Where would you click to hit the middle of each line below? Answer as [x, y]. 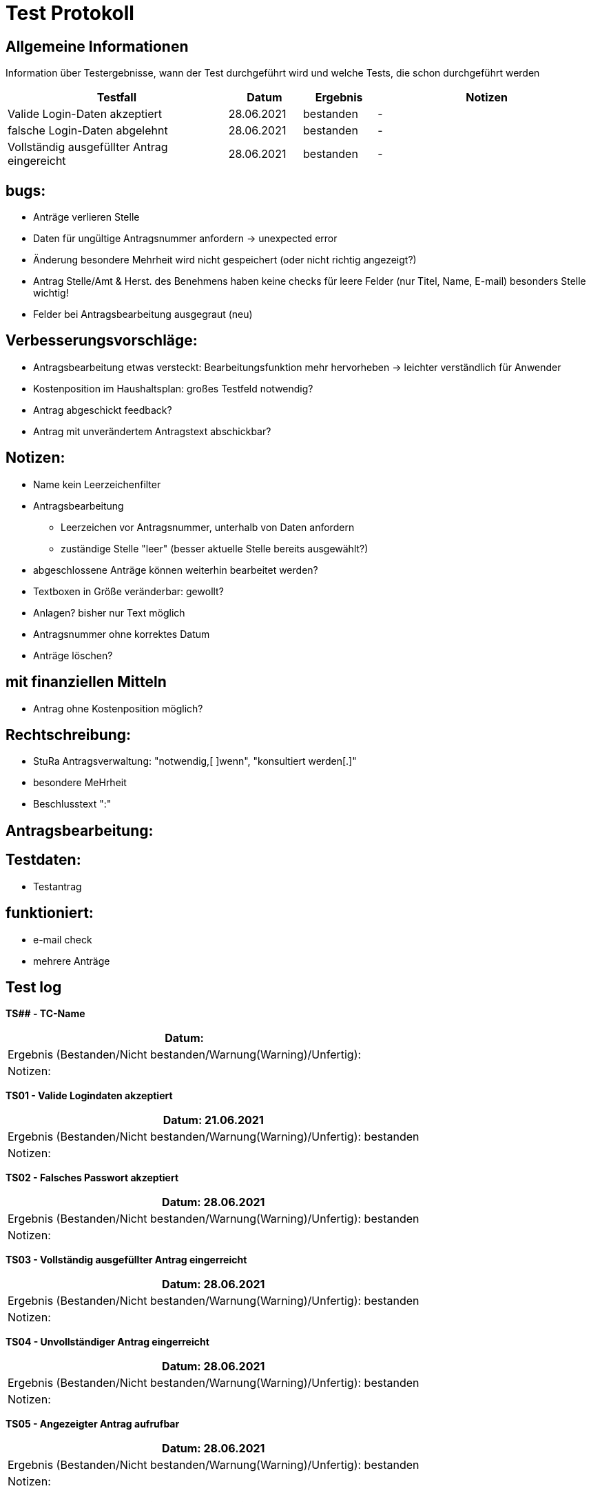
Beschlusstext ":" [72, 804]
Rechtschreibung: [69, 734]
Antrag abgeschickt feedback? [103, 410]
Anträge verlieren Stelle [86, 217]
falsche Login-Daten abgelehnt [88, 131]
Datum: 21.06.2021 [213, 1120]
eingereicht [37, 161]
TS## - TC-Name [45, 1014]
